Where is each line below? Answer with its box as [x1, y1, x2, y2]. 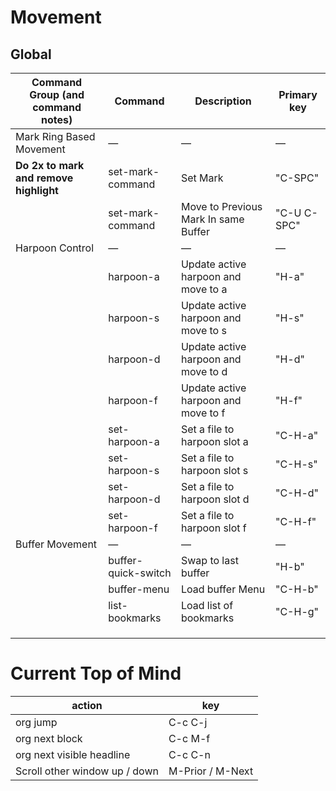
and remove [15, 171, 74, 185]
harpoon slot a [180, 435, 249, 448]
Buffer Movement [15, 537, 98, 551]
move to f [180, 406, 226, 420]
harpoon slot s [180, 464, 249, 477]
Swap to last [180, 554, 239, 567]
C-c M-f [168, 731, 211, 745]
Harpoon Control [15, 241, 95, 255]
